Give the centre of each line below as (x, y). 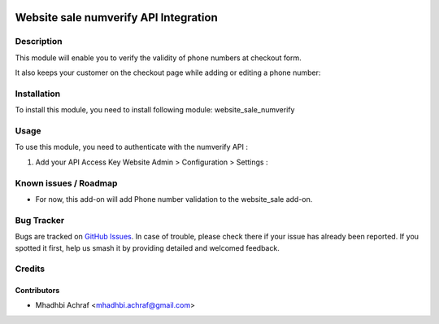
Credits (30, 269)
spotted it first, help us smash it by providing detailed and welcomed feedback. (147, 247)
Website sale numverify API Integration (117, 18)
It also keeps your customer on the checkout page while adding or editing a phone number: (168, 72)
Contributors (37, 291)
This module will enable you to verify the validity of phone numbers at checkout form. (159, 58)
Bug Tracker (40, 220)
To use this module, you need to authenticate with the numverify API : (131, 147)
